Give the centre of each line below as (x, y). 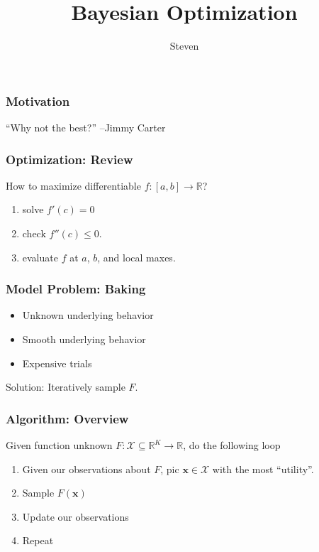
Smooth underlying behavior (84, 339)
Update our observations (75, 516)
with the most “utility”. (263, 469)
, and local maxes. (136, 257)
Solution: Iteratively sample (66, 387)
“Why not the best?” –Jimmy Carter (86, 128)
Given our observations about (86, 469)
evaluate (40, 257)
